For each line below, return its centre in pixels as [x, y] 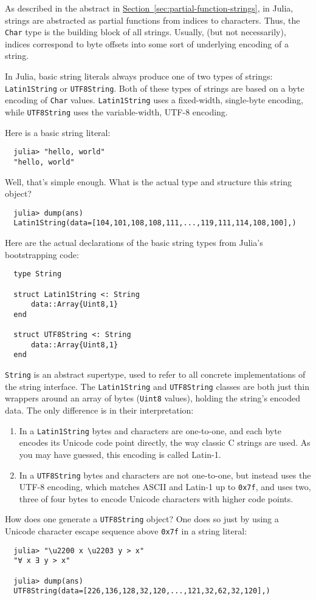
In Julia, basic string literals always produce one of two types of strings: [139, 76]
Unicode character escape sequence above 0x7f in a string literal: [126, 531]
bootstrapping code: [42, 254]
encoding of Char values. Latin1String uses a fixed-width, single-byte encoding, [154, 100]
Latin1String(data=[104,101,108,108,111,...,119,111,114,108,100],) [155, 223]
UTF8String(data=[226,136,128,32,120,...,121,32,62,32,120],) [142, 591]
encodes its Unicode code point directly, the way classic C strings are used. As [165, 442]
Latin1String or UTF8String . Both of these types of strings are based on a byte [155, 88]
